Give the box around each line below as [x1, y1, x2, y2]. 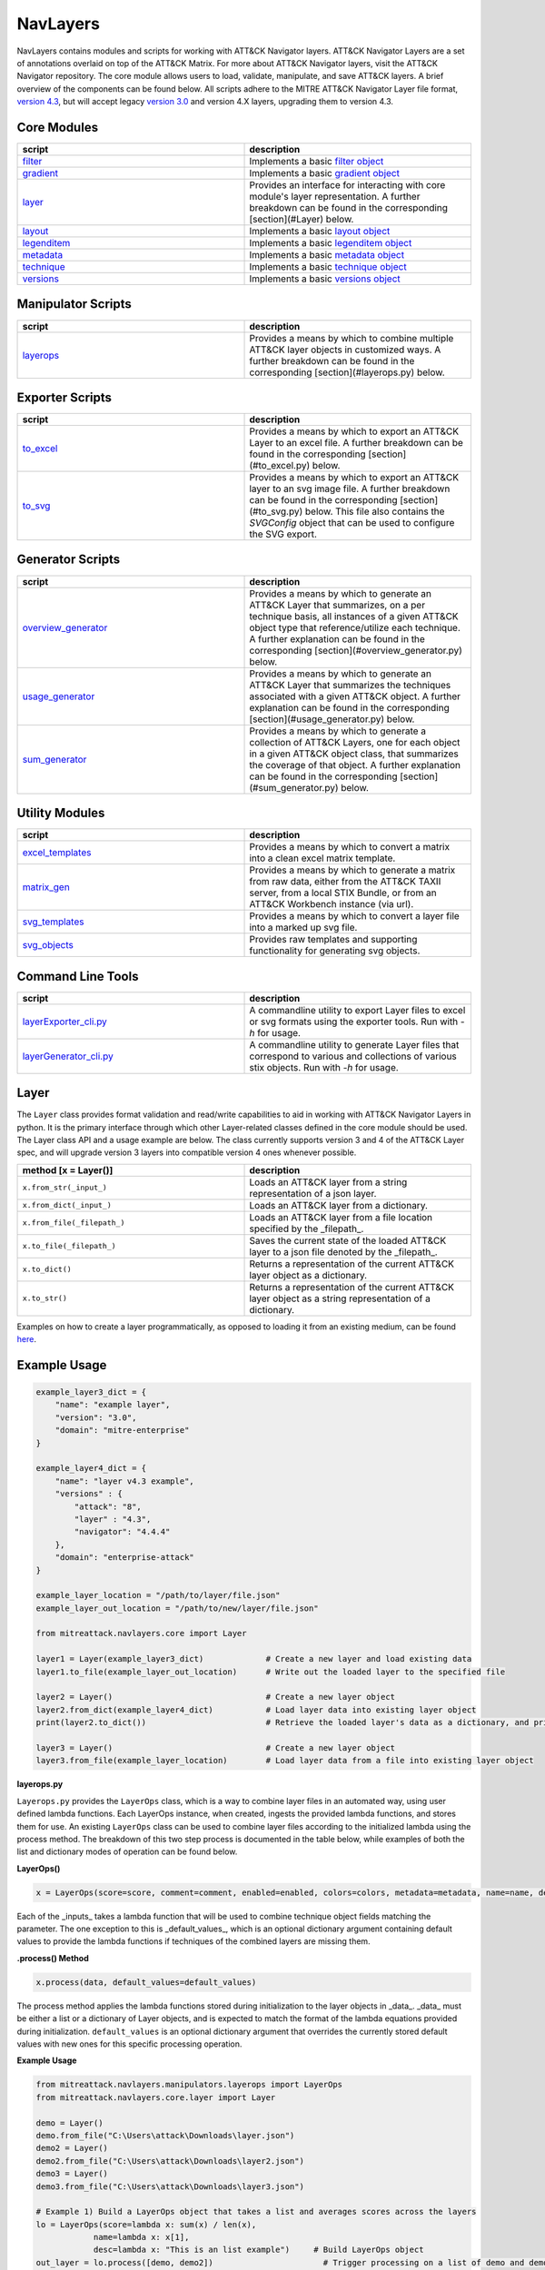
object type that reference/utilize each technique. [249, 621, 461, 634]
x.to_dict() [22, 1265, 72, 1275]
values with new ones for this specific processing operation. [16, 2038, 243, 2049]
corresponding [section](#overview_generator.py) [249, 644, 463, 656]
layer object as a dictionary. [249, 1268, 368, 1281]
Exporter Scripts [16, 390, 113, 405]
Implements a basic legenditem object [249, 237, 412, 250]
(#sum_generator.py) [249, 781, 339, 794]
